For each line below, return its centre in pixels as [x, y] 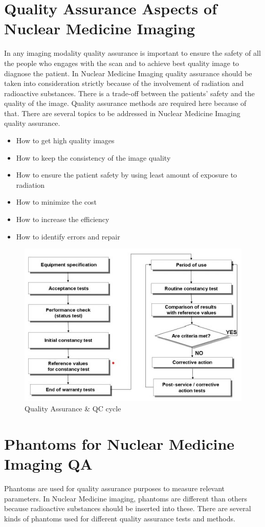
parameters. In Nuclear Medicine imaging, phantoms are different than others [126, 498]
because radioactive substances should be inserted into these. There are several [128, 508]
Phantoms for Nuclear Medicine [119, 443]
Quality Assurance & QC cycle [73, 409]
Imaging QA [48, 464]
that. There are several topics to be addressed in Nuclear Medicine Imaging [122, 113]
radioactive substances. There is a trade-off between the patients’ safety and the [129, 93]
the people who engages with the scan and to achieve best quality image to [122, 63]
